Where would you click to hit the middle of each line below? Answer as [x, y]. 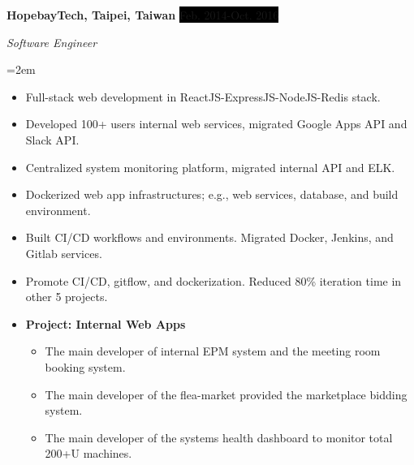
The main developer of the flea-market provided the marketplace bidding [226, 394]
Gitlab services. [64, 253]
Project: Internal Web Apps [106, 323]
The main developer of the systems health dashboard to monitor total [219, 437]
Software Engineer [52, 42]
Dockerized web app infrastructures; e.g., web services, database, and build [212, 194]
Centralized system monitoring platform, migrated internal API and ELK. [210, 167]
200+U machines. [88, 453]
